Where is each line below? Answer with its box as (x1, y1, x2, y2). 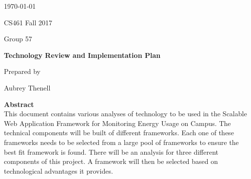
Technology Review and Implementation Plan (4, 50, 161, 60)
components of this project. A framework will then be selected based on (4, 156, 218, 166)
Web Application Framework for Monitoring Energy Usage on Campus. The (4, 118, 231, 128)
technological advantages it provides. (4, 165, 113, 176)
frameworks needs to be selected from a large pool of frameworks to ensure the (4, 137, 239, 147)
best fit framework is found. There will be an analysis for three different (4, 146, 218, 157)
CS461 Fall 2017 (4, 17, 52, 27)
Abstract (4, 99, 34, 109)
